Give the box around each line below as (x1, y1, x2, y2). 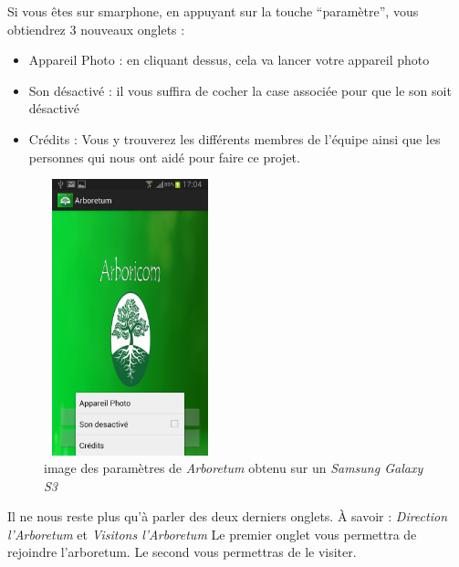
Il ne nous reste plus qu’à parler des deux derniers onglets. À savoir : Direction (7, 507, 448, 526)
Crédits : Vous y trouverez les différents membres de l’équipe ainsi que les (28, 129, 441, 148)
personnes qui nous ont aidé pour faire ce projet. (28, 147, 300, 166)
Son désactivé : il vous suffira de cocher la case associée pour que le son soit (28, 80, 452, 100)
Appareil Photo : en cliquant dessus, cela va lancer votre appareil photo (28, 50, 430, 69)
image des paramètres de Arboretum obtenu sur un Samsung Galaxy (44, 458, 423, 478)
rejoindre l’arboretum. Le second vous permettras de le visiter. (7, 542, 357, 562)
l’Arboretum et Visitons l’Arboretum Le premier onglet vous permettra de (7, 524, 417, 543)
